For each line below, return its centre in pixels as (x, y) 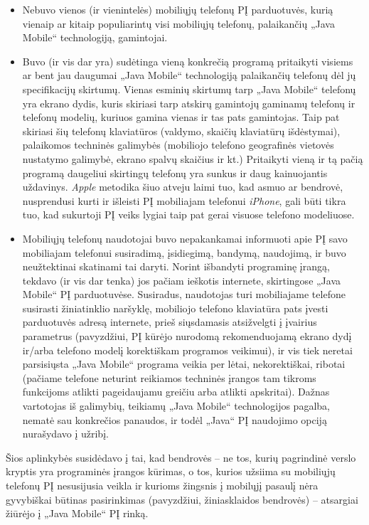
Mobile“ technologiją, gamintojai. (95, 37)
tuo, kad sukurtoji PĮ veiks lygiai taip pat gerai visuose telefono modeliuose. (188, 214)
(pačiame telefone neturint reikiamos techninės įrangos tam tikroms (169, 377)
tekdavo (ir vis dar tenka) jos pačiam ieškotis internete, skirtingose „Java (182, 280)
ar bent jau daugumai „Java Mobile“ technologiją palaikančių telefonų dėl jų (189, 75)
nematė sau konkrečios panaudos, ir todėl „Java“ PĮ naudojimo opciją (175, 419)
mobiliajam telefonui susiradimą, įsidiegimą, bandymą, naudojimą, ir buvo (184, 252)
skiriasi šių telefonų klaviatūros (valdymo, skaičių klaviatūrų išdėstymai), (181, 131)
